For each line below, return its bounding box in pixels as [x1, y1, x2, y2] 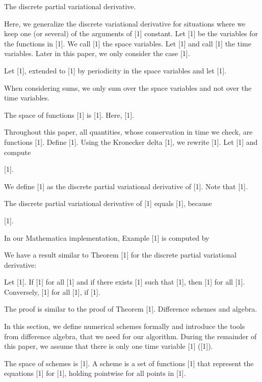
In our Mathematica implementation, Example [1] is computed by [4, 232, 209, 243]
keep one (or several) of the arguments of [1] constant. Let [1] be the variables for [4, 28, 258, 39]
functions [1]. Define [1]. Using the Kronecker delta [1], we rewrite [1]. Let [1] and [4, 136, 258, 147]
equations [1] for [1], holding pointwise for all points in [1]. [4, 368, 186, 378]
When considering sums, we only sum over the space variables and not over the [4, 82, 252, 93]
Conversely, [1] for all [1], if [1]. [4, 286, 100, 297]
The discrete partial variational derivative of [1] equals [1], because [4, 198, 212, 209]
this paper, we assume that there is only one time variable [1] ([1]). [4, 341, 213, 351]
